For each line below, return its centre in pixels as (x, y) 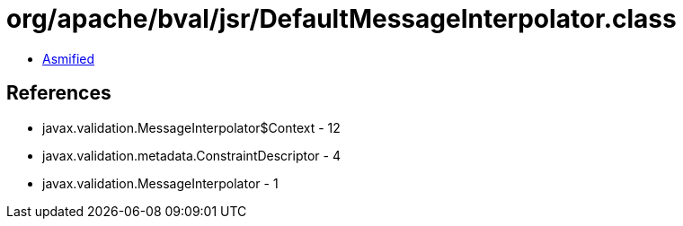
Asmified (69, 58)
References (59, 93)
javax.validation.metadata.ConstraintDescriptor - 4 (191, 155)
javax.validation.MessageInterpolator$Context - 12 (191, 127)
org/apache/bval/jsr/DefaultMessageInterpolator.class (341, 19)
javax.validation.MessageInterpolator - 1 (160, 183)
